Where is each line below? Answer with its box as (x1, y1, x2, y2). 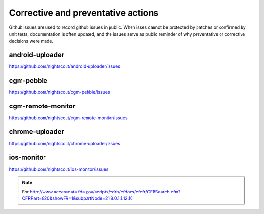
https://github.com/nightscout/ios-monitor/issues (9, 166, 109, 172)
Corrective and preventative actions (9, 7, 159, 18)
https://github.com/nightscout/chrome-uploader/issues (9, 140, 121, 146)
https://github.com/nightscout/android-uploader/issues (9, 64, 121, 69)
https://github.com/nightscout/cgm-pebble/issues (9, 89, 110, 95)
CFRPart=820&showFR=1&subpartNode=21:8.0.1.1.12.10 (22, 195, 133, 201)
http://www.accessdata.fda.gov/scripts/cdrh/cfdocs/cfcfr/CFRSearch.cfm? (30, 189, 181, 194)
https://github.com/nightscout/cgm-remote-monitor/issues (9, 115, 128, 121)
